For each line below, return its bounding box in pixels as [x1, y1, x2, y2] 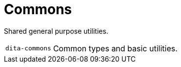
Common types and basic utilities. [53, 43, 178, 53]
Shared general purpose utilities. [4, 26, 108, 35]
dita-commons [5, 45, 51, 52]
